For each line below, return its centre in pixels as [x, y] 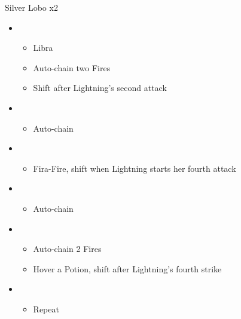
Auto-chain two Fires [72, 67]
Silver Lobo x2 [31, 7]
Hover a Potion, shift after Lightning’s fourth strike [127, 268]
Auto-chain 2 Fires [67, 249]
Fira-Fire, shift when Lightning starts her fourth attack [135, 168]
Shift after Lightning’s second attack [100, 88]
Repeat [46, 309]
